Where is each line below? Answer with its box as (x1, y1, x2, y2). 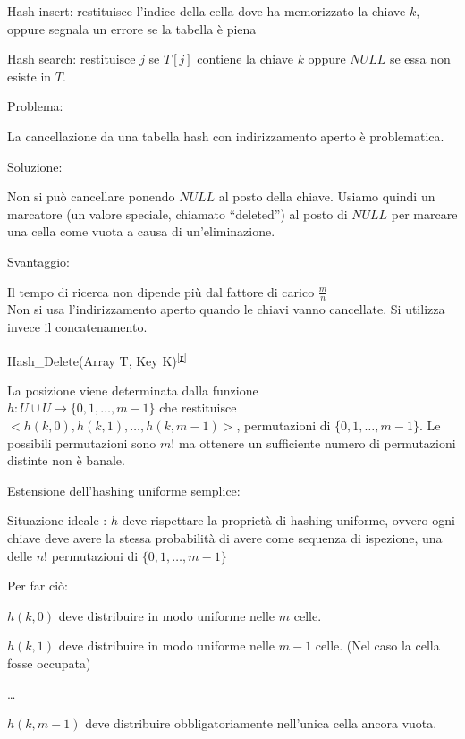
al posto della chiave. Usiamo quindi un (218, 187, 435, 206)
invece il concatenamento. (7, 317, 148, 336)
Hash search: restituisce (7, 49, 136, 68)
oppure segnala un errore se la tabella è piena (7, 19, 257, 38)
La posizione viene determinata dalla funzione (7, 380, 258, 399)
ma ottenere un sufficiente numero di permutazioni (178, 433, 456, 452)
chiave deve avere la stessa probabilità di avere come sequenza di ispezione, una (7, 528, 443, 547)
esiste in (7, 66, 52, 85)
